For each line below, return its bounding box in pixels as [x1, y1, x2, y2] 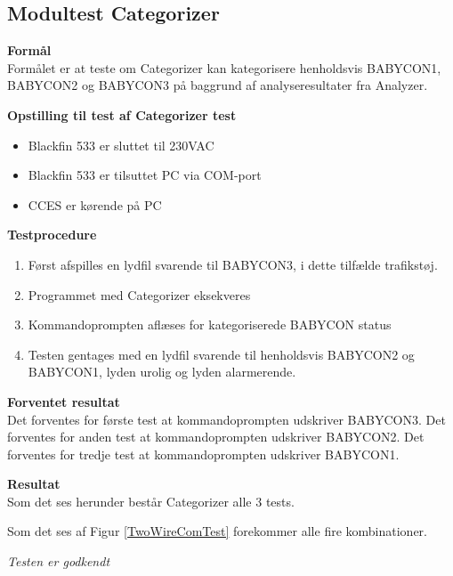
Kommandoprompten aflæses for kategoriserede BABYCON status [28, 315, 392, 334]
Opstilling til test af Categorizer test [7, 105, 237, 124]
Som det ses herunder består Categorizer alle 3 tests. [7, 491, 295, 510]
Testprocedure [7, 225, 97, 244]
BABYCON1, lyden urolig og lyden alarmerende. [28, 362, 296, 381]
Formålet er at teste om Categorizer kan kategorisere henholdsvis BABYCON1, [7, 58, 441, 77]
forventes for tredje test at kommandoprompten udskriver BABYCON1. [7, 444, 400, 463]
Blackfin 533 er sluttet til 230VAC [28, 135, 214, 154]
